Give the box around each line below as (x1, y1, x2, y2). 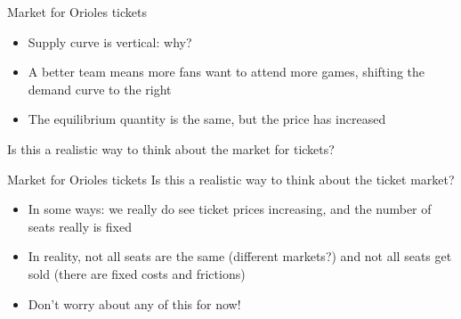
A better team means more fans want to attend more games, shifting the (28, 62, 425, 81)
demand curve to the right (28, 79, 172, 98)
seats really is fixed (28, 217, 132, 235)
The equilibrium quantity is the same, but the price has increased (28, 110, 386, 128)
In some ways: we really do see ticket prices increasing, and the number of (28, 200, 432, 218)
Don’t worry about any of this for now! (28, 294, 241, 313)
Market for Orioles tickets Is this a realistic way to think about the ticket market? (7, 169, 455, 188)
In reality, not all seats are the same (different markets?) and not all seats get (28, 247, 452, 266)
